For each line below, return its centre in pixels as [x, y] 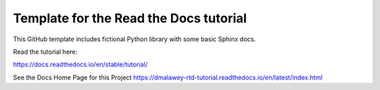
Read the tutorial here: [45, 52]
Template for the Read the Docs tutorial [130, 18]
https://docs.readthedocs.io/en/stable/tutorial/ [80, 65]
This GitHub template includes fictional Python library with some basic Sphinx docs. [134, 39]
